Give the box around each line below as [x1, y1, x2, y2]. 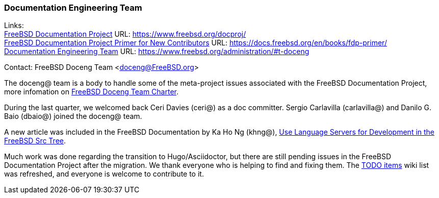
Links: [4, 21, 24, 30]
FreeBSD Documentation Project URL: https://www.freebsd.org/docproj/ [4, 30, 246, 39]
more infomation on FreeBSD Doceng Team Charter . [4, 87, 178, 96]
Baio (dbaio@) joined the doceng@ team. [4, 112, 142, 121]
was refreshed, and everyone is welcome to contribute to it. [4, 169, 204, 179]
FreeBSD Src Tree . [4, 136, 66, 145]
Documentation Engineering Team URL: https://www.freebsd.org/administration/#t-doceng [4, 47, 309, 56]
